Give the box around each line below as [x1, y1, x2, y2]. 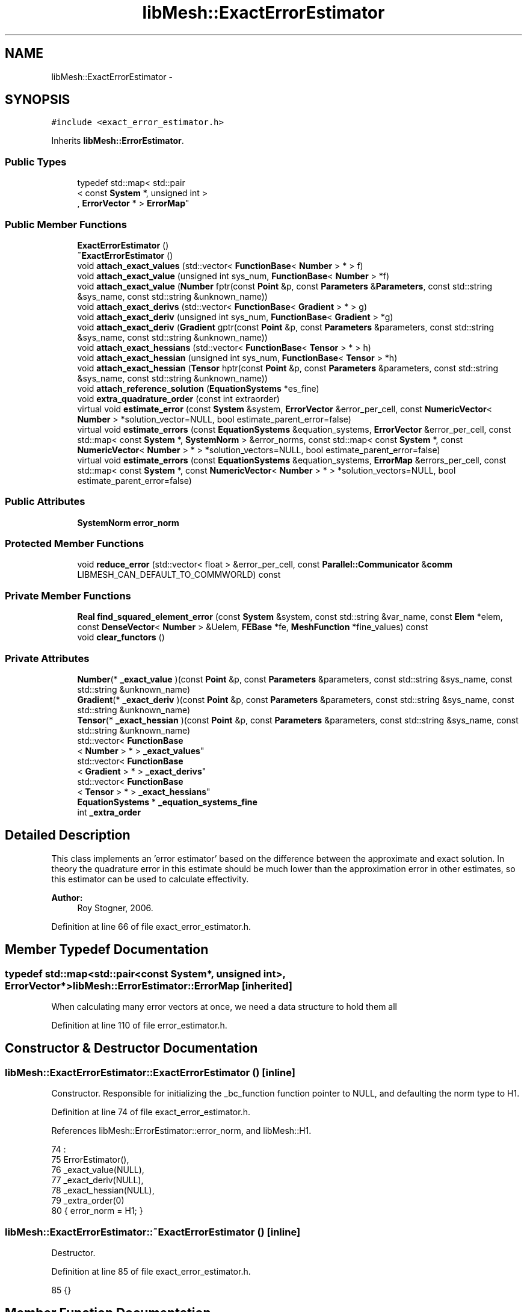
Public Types [5, 155, 67, 168]
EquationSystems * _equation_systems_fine [77, 796, 257, 807]
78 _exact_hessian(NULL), [51, 1185, 155, 1196]
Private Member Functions [5, 589, 131, 602]
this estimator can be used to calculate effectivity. [51, 873, 249, 884]
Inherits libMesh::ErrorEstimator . [51, 135, 184, 146]
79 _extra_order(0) [51, 1195, 125, 1206]
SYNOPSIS [5, 92, 70, 108]
